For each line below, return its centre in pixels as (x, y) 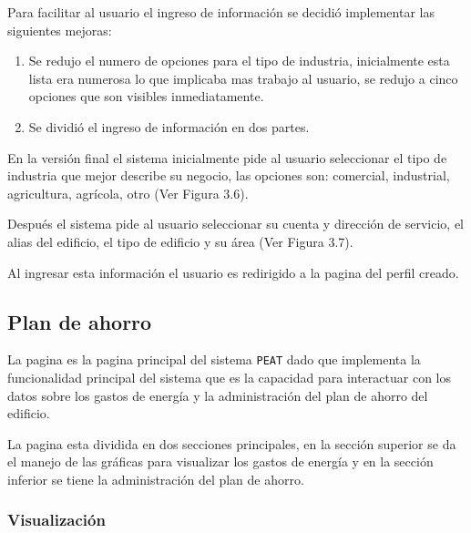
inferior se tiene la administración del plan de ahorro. (156, 479)
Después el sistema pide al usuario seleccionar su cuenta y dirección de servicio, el (236, 224)
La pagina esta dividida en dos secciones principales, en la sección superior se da (232, 443)
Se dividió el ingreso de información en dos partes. (169, 126)
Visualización (56, 520)
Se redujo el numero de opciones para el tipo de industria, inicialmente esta (239, 61)
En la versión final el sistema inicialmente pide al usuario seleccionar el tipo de (227, 157)
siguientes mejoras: (60, 30)
